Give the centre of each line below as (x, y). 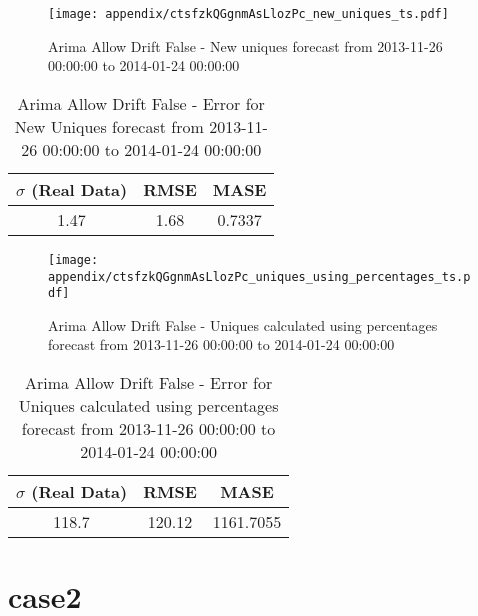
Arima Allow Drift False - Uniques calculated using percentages (243, 324)
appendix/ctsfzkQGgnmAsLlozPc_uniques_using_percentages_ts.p (259, 276)
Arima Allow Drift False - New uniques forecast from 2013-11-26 (245, 45)
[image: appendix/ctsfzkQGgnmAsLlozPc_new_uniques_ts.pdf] (248, 14)
